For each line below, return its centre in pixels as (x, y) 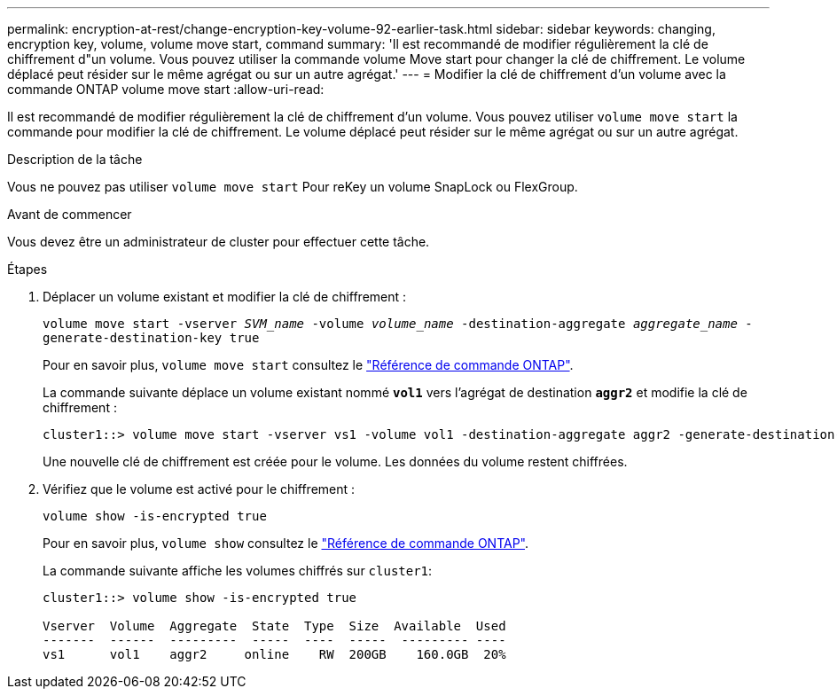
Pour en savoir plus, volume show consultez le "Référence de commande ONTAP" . (286, 543)
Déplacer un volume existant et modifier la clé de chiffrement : (225, 297)
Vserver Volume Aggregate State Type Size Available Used (274, 626)
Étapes (27, 269)
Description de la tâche (75, 159)
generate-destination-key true (151, 338)
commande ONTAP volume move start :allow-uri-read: (166, 89)
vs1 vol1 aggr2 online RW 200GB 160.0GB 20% (274, 654)
